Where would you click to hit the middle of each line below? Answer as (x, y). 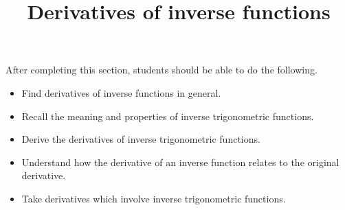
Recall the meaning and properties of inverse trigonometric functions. (168, 116)
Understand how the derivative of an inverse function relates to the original (180, 162)
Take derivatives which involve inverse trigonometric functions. (154, 198)
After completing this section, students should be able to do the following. (162, 70)
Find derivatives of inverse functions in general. (121, 92)
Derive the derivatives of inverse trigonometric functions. (141, 139)
